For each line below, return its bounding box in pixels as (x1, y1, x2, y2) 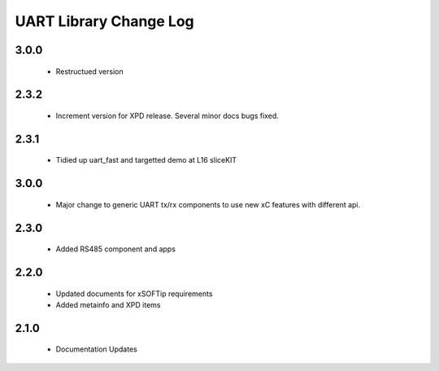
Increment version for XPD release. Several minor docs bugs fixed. (55, 111, 280, 120)
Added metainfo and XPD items (55, 299, 162, 309)
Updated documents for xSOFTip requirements (55, 289, 213, 299)
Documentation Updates (55, 344, 137, 354)
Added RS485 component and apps (55, 244, 176, 254)
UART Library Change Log (15, 12, 194, 30)
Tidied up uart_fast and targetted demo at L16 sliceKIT (55, 155, 237, 165)
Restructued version (55, 66, 124, 76)
